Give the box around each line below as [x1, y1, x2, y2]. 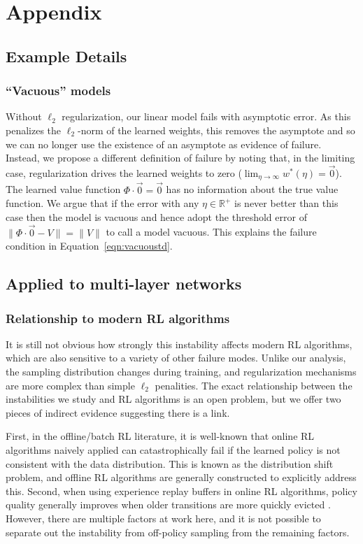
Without [6, 109, 42, 124]
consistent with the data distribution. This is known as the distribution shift [6, 456, 334, 471]
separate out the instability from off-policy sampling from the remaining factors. [6, 524, 350, 539]
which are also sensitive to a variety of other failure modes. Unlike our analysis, [6, 350, 346, 365]
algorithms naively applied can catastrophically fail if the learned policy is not [6, 442, 341, 457]
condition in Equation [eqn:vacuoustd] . [6, 238, 173, 253]
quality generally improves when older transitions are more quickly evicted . [6, 497, 331, 512]
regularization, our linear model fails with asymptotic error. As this [62, 109, 351, 124]
